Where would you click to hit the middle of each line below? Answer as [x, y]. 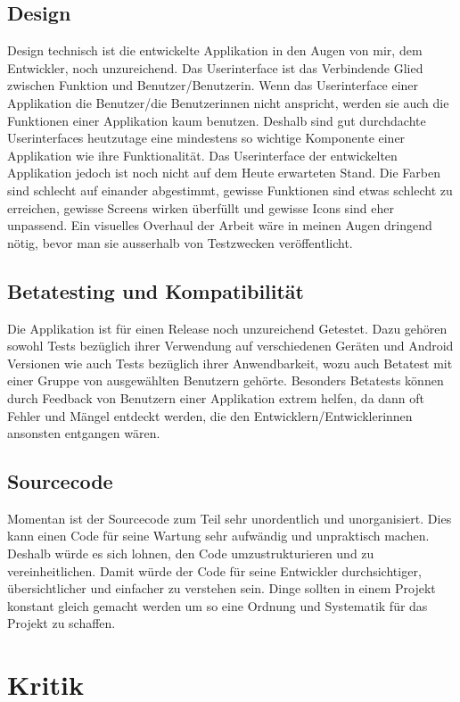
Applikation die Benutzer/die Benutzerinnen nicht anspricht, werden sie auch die [228, 102]
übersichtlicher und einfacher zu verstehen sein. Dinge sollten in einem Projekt [222, 588]
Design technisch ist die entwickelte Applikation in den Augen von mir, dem [215, 50]
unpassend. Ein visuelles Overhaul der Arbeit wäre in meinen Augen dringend [220, 225]
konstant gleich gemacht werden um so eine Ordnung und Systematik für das [218, 605]
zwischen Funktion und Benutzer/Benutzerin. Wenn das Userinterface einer [213, 85]
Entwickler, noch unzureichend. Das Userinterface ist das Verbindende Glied [215, 67]
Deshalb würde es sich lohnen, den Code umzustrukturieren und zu [191, 553]
